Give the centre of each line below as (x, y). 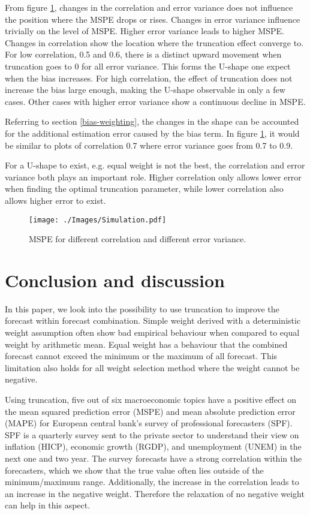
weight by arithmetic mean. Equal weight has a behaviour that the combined (146, 344)
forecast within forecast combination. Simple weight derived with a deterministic (153, 320)
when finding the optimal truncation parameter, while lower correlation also (144, 189)
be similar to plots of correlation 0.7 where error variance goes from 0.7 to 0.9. (149, 145)
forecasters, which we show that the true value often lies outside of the (134, 470)
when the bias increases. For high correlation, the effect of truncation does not (149, 78)
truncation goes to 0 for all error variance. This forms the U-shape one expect (148, 66)
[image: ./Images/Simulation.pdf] (98, 220)
